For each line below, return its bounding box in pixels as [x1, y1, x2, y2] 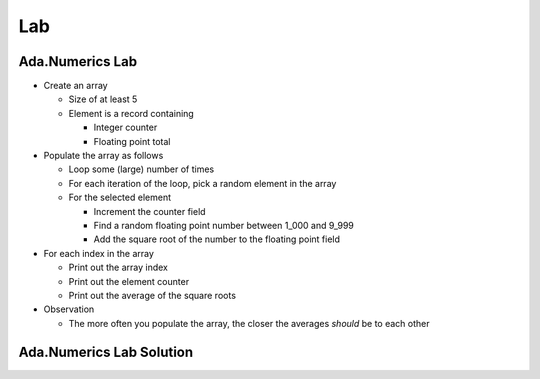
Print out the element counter [68, 275, 190, 287]
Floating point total [93, 135, 171, 147]
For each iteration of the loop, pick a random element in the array [68, 177, 337, 189]
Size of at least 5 [68, 93, 138, 105]
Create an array [43, 80, 109, 92]
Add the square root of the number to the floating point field [93, 233, 340, 245]
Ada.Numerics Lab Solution [18, 343, 194, 360]
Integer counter [93, 121, 158, 134]
